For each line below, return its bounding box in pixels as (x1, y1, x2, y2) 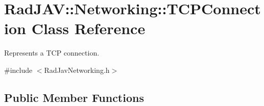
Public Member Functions (4, 89, 144, 105)
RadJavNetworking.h (44, 64, 110, 75)
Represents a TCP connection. (4, 47, 100, 58)
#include (4, 64, 33, 75)
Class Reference (31, 18, 146, 39)
